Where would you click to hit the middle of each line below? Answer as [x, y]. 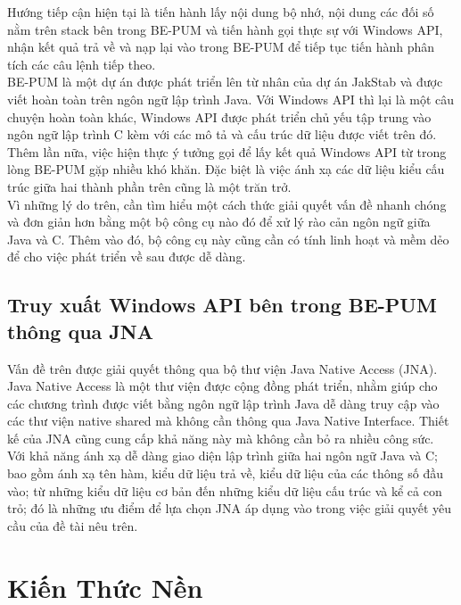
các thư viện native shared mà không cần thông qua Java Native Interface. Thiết [228, 421]
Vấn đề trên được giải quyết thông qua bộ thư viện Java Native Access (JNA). [222, 368]
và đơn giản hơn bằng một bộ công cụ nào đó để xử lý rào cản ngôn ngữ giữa [219, 222]
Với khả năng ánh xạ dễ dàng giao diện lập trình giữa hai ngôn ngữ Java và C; [222, 456]
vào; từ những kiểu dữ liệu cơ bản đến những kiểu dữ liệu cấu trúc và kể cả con [225, 490]
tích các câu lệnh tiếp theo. [82, 64]
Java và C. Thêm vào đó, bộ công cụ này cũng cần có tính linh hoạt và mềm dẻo [228, 239]
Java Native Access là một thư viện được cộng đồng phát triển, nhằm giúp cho [222, 386]
